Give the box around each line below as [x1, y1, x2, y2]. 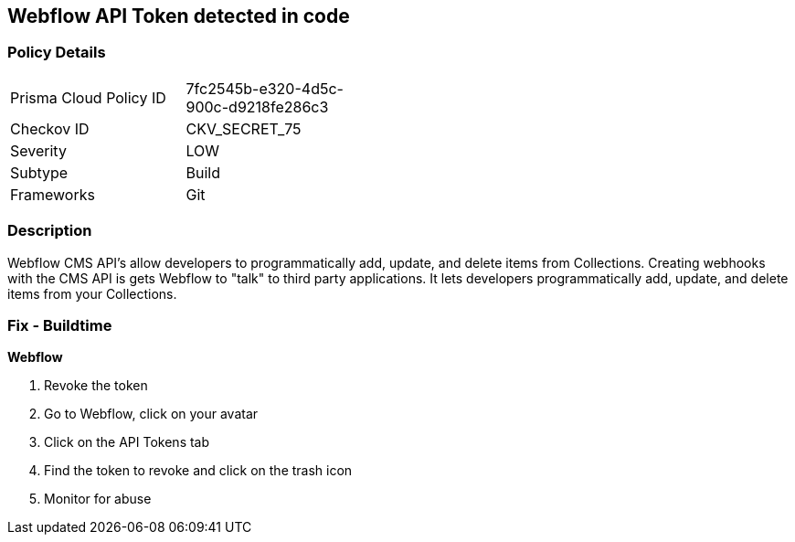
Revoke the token [44, 377, 148, 394]
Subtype [10, 163, 69, 182]
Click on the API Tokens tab [44, 434, 210, 451]
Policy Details [7, 43, 106, 62]
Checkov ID [10, 119, 90, 138]
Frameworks [10, 185, 95, 204]
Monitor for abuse [44, 491, 152, 507]
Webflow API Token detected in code [7, 5, 350, 27]
